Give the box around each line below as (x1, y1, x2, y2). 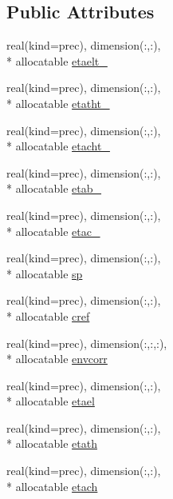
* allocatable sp (6, 265, 83, 281)
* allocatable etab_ (6, 180, 102, 197)
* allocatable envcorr (6, 350, 108, 367)
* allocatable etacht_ (6, 138, 110, 154)
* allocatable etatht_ (6, 94, 110, 111)
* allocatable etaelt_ (6, 52, 108, 69)
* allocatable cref (6, 307, 90, 324)
